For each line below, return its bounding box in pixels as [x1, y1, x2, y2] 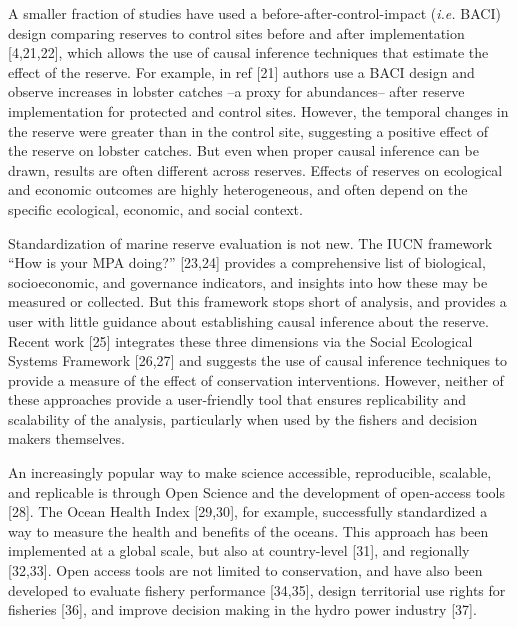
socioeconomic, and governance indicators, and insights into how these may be [8, 271, 488, 292]
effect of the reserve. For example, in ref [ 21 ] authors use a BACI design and [8, 61, 475, 82]
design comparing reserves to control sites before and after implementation [8, 22, 465, 43]
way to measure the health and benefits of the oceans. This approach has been [8, 520, 489, 541]
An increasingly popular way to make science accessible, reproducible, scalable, [8, 462, 492, 483]
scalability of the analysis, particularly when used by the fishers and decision [8, 408, 478, 429]
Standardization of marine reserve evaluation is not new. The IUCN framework [8, 232, 493, 253]
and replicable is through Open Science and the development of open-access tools [8, 481, 505, 502]
